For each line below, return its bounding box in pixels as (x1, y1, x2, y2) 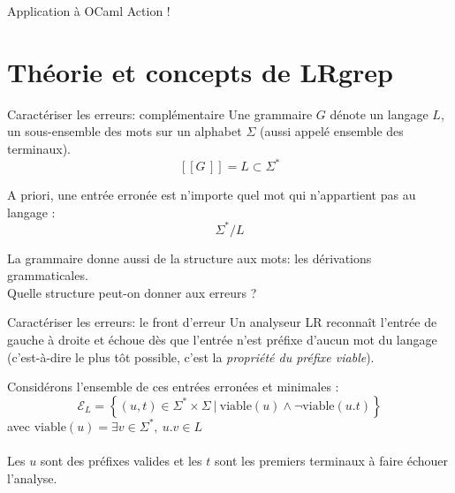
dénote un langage (330, 104, 428, 123)
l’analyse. (7, 468, 57, 487)
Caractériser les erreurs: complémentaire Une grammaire (7, 104, 313, 123)
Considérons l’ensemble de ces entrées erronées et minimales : (7, 377, 339, 396)
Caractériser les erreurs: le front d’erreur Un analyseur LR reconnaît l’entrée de (7, 313, 437, 331)
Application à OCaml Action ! (7, 2, 171, 19)
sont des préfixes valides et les (40, 451, 202, 470)
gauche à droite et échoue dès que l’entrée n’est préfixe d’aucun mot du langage (7, 330, 437, 349)
